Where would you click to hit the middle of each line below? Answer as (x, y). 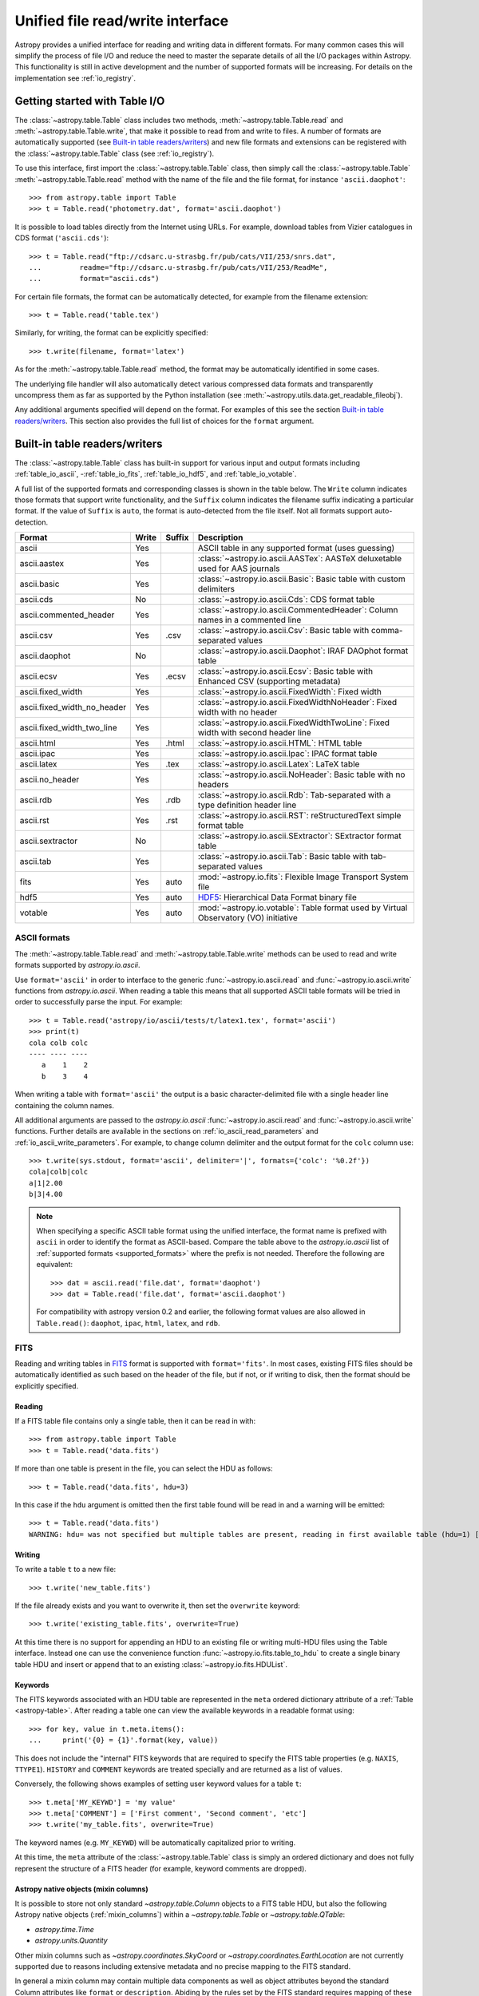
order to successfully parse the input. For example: (99, 1002)
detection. (32, 522)
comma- (387, 631)
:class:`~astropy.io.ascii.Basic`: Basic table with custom (302, 579)
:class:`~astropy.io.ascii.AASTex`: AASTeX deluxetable (300, 559)
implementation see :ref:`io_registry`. (75, 78)
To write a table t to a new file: (65, 1570)
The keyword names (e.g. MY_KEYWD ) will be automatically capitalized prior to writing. (155, 1842)
